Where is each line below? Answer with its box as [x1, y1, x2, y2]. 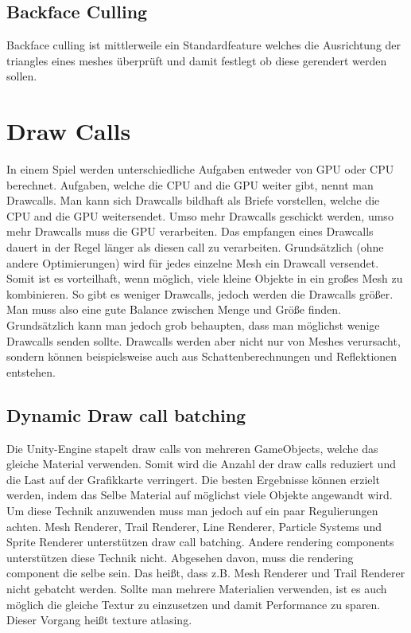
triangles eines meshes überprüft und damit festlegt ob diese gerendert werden [6, 52, 387, 68]
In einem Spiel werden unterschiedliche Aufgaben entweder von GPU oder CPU [6, 161, 394, 178]
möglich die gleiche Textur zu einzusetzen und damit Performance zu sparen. [6, 596, 381, 612]
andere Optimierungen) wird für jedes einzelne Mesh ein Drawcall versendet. [6, 254, 379, 271]
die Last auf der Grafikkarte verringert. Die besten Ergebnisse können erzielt [6, 471, 380, 487]
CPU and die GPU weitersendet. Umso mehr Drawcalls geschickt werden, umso [6, 207, 394, 224]
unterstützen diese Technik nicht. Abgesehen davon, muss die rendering [6, 549, 354, 565]
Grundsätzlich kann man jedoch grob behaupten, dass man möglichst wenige [6, 317, 380, 334]
